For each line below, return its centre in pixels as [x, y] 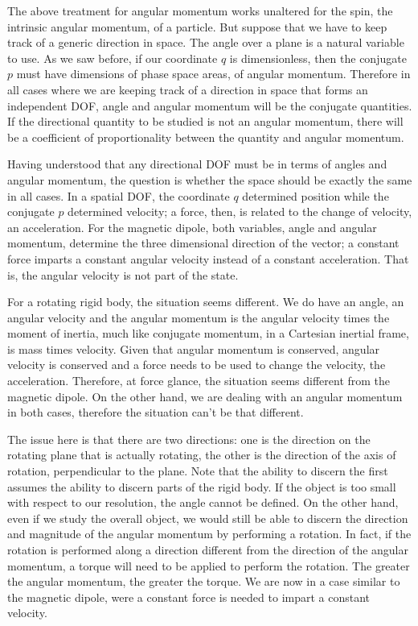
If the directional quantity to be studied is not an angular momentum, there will [205, 121]
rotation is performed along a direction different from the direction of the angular [208, 549]
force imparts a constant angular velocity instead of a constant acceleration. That [208, 258]
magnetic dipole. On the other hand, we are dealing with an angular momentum [205, 396]
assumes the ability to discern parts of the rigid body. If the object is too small [202, 486]
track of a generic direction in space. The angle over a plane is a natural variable [206, 42]
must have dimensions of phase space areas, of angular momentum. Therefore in [213, 74]
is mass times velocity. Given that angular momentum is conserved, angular [194, 348]
